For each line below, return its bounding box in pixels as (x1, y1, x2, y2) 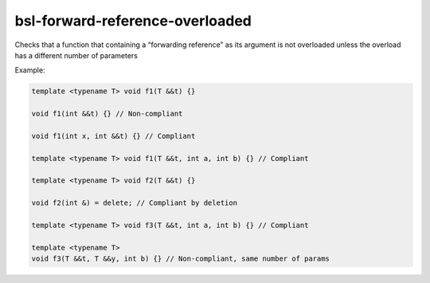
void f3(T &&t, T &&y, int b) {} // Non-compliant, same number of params (31, 254, 330, 263)
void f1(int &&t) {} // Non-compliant (31, 109, 183, 119)
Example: (14, 65, 45, 75)
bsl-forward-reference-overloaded (14, 12, 252, 29)
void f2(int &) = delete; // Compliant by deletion (31, 198, 238, 207)
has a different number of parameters (14, 50, 139, 60)
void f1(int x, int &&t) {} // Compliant (31, 132, 196, 140)
